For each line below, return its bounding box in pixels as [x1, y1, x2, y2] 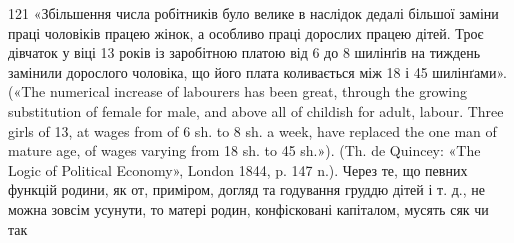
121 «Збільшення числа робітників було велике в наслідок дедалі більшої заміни [8, 3, 499, 23]
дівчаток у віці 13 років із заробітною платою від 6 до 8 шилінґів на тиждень [8, 42, 481, 63]
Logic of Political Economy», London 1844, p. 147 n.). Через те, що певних [8, 159, 468, 180]
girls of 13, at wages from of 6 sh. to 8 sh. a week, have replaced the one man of [8, 120, 497, 141]
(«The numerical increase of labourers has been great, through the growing [8, 81, 468, 102]
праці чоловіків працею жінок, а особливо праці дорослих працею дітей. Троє [8, 22, 484, 43]
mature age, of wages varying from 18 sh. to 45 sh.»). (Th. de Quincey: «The [8, 140, 481, 161]
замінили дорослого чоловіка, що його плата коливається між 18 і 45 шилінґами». [8, 61, 507, 82]
